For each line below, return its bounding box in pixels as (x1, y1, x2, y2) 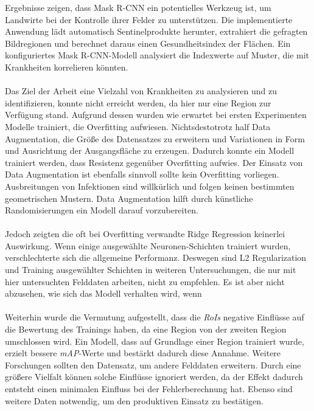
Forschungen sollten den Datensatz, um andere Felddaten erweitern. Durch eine (5, 358, 301, 371)
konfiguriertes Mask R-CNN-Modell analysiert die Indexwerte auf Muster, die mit (5, 49, 310, 61)
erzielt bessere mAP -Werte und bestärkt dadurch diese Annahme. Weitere (5, 347, 281, 359)
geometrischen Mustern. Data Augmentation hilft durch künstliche (5, 192, 253, 204)
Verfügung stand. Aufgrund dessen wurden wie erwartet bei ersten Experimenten (5, 108, 307, 121)
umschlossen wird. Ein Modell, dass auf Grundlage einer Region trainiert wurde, (5, 334, 304, 347)
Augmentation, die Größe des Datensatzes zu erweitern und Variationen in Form (5, 132, 305, 145)
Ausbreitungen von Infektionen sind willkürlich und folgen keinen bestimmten (5, 179, 295, 192)
